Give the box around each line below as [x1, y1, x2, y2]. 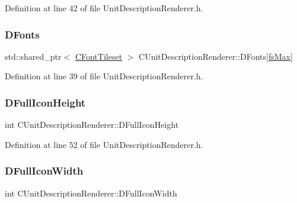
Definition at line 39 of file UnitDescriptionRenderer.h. [5, 70, 203, 82]
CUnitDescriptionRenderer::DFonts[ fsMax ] [139, 50, 293, 62]
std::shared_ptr [5, 50, 62, 62]
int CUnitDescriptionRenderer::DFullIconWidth [5, 186, 177, 199]
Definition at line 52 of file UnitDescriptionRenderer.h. [5, 138, 203, 150]
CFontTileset [75, 50, 123, 62]
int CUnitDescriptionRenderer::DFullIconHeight [5, 118, 179, 131]
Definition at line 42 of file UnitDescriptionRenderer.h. [5, 2, 203, 14]
